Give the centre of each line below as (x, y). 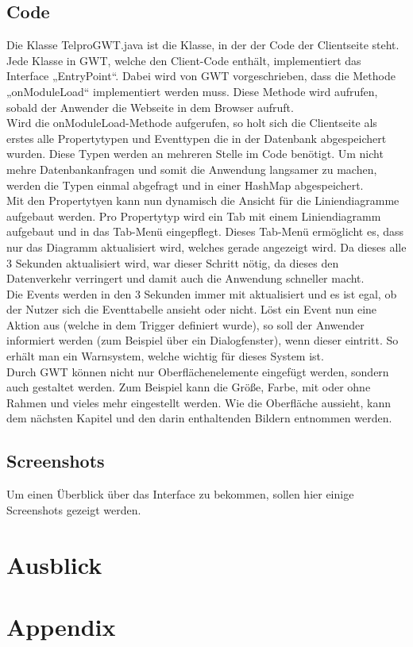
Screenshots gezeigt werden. (74, 509)
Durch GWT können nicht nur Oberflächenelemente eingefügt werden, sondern (198, 371)
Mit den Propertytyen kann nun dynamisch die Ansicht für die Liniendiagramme (203, 200)
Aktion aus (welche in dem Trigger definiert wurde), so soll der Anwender (185, 324)
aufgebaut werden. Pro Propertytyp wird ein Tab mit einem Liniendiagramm (194, 216)
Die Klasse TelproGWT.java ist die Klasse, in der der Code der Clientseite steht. (203, 45)
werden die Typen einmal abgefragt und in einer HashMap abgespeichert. (185, 185)
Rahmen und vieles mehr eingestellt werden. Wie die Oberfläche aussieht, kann (199, 402)
